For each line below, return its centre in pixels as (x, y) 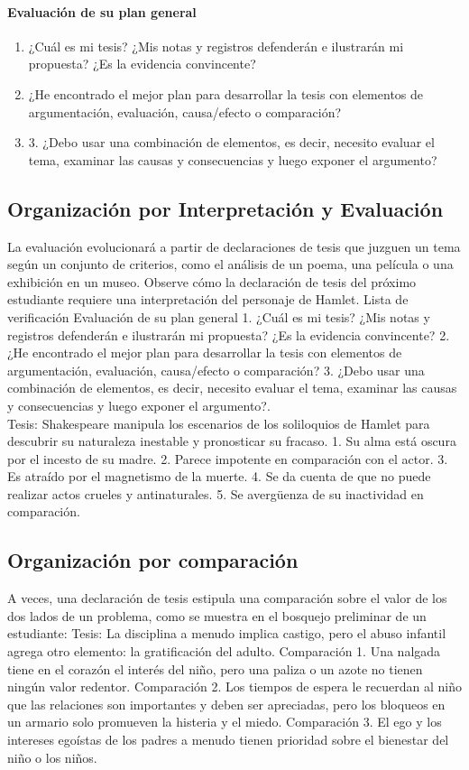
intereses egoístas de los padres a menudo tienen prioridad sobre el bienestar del (228, 740)
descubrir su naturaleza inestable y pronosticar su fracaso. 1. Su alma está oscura (232, 441)
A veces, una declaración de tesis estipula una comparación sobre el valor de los (227, 598)
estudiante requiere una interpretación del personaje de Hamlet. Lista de (208, 299)
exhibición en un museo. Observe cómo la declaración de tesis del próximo (212, 281)
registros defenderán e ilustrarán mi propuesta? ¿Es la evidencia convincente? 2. (229, 334)
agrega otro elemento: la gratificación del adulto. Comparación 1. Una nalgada (224, 651)
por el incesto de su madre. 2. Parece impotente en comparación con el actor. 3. (228, 458)
